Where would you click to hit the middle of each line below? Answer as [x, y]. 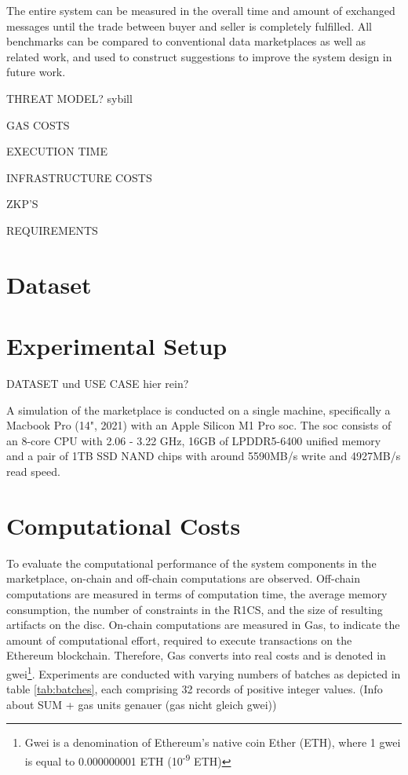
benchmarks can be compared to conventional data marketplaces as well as [186, 41]
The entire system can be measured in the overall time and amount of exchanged [201, 10]
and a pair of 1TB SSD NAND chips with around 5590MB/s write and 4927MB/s [204, 456]
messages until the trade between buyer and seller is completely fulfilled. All [189, 26]
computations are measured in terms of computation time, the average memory [197, 593]
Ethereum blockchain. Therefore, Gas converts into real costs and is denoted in [196, 655]
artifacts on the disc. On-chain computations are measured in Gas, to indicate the [203, 625]
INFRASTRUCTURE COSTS [79, 177]
